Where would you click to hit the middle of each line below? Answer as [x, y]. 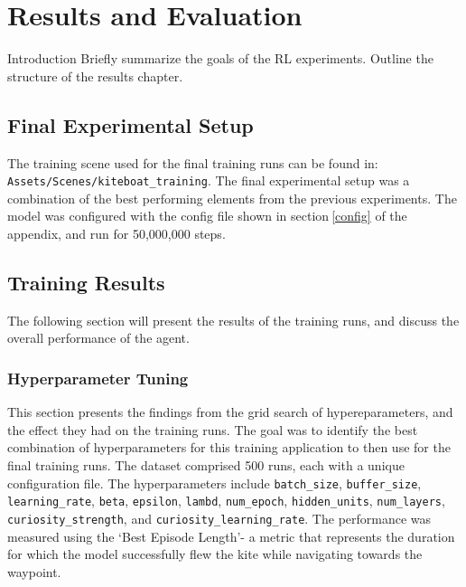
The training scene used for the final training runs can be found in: [193, 162]
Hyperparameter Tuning [98, 378]
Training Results [86, 282]
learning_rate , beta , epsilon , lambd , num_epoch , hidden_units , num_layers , [226, 501]
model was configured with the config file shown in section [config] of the [207, 216]
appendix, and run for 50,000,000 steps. [116, 233]
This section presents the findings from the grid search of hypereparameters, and [230, 412]
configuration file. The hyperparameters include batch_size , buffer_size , [214, 483]
